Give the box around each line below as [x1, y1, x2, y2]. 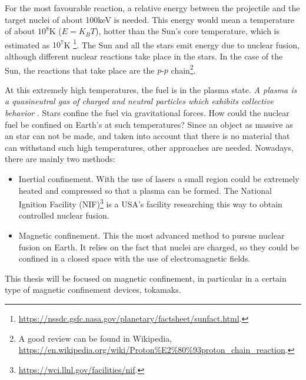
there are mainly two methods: [5, 153, 115, 165]
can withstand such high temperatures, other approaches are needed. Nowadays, [5, 141, 294, 153]
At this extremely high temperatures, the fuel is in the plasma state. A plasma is [5, 83, 297, 95]
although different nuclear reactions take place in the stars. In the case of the [5, 50, 283, 62]
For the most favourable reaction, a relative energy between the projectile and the [5, 2, 300, 14]
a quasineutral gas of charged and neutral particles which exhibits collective [5, 95, 274, 107]
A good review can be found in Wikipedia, [18, 332, 172, 344]
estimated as [5, 38, 50, 51]
